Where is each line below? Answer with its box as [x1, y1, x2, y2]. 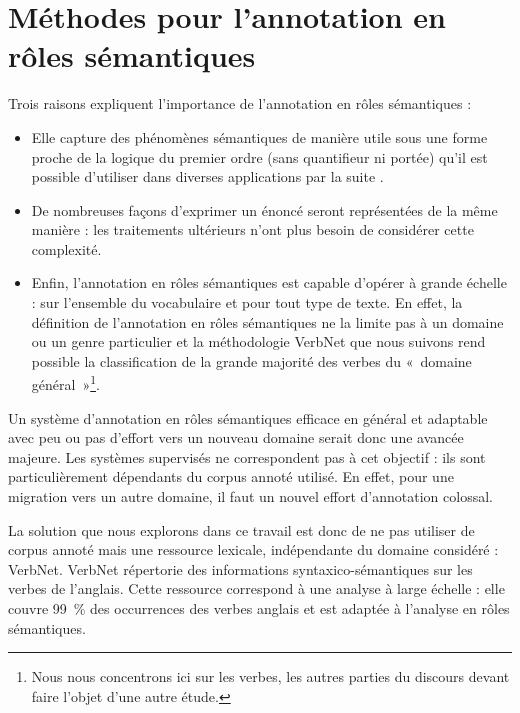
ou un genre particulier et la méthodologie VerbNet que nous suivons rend [31, 331, 486, 352]
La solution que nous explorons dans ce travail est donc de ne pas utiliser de [8, 519, 475, 540]
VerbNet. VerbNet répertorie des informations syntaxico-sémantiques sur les [8, 558, 473, 579]
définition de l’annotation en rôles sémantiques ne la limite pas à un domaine [31, 311, 504, 332]
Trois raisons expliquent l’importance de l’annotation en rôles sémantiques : [8, 93, 472, 114]
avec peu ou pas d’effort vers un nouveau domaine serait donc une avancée [8, 427, 464, 448]
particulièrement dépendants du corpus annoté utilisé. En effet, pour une [8, 466, 454, 487]
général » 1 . [31, 371, 100, 395]
